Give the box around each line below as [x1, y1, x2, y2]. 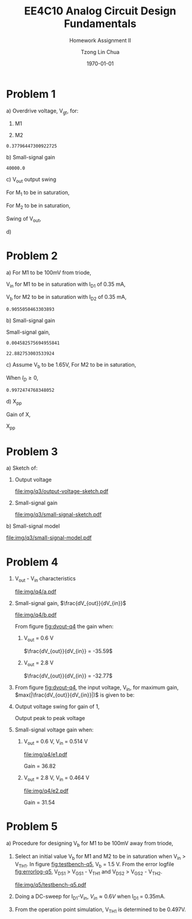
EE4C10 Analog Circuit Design [24, 4, 176, 18]
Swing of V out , [6, 214, 42, 223]
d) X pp [6, 397, 22, 406]
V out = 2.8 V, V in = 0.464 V [23, 774, 89, 783]
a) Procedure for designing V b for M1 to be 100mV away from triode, [6, 839, 174, 848]
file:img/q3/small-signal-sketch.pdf [14, 511, 102, 518]
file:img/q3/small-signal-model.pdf [6, 534, 92, 542]
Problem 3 [6, 445, 58, 458]
